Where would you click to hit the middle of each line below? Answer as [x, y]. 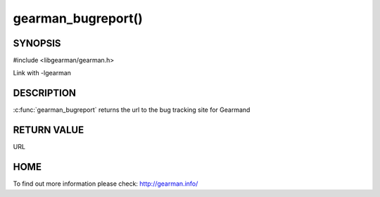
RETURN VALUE [49, 130]
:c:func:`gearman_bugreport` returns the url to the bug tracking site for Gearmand [132, 110]
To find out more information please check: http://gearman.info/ [106, 184]
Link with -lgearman [42, 73]
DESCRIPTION [45, 93]
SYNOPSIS [37, 43]
